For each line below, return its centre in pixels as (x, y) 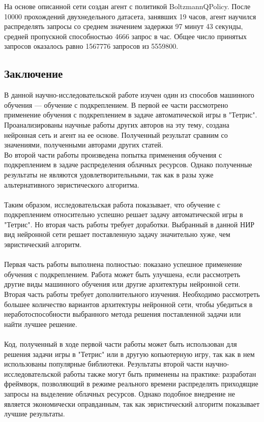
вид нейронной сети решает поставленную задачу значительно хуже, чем (117, 234)
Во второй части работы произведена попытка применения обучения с (113, 154)
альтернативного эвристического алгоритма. (72, 184)
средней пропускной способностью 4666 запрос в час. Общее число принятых (126, 36)
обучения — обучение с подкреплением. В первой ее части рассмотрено (116, 104)
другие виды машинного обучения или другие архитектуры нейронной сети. (122, 284)
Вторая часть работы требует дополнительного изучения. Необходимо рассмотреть (132, 294)
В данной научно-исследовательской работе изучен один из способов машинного (129, 95)
